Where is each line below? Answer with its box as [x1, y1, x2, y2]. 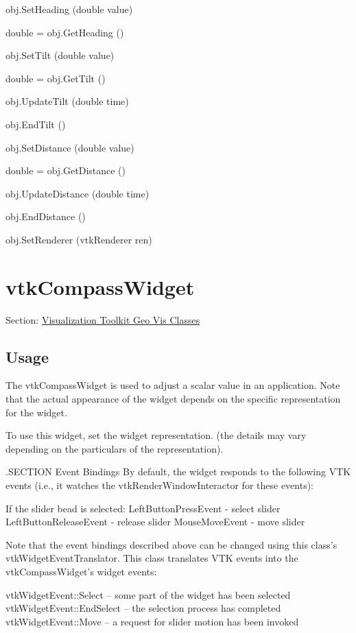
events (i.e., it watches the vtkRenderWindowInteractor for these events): [5, 478, 314, 492]
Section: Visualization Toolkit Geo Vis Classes [5, 312, 200, 326]
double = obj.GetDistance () [5, 163, 126, 178]
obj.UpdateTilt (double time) [5, 94, 129, 108]
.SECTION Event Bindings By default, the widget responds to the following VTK [5, 464, 351, 479]
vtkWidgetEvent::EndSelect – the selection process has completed [5, 601, 281, 615]
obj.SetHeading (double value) [5, 2, 133, 16]
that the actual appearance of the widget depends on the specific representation [5, 392, 341, 406]
